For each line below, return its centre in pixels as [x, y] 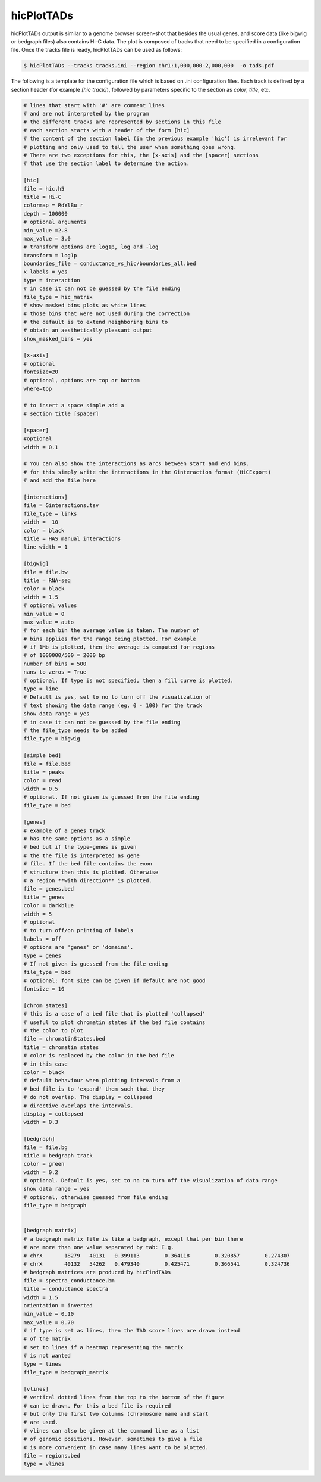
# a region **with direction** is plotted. [88, 881]
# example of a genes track [64, 830]
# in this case [45, 1064]
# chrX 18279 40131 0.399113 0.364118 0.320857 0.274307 [157, 1256]
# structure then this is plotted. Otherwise [91, 872]
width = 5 [38, 914]
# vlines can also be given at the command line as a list [111, 1430]
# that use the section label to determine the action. [107, 164]
